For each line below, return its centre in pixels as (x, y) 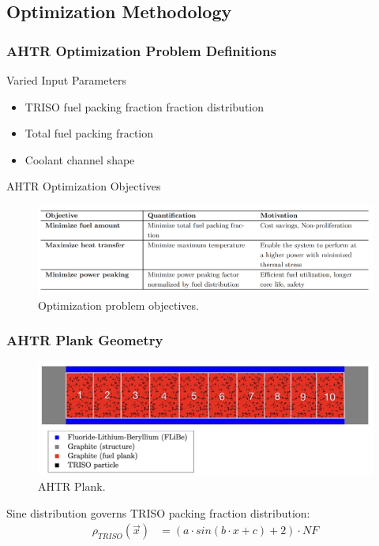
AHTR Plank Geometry (85, 340)
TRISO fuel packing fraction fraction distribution (144, 106)
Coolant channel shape (80, 159)
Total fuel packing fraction (89, 133)
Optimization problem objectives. (118, 305)
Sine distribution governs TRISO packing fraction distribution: (158, 512)
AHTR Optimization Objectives (84, 186)
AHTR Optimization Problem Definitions (141, 50)
